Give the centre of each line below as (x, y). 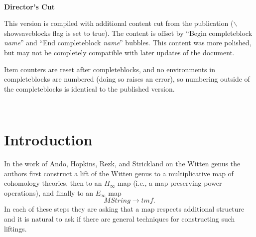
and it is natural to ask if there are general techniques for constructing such (120, 219)
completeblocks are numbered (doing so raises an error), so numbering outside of (127, 79)
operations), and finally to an (49, 192)
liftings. (15, 228)
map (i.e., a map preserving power (170, 183)
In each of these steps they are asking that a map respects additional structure (124, 209)
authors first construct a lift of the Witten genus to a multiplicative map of (119, 173)
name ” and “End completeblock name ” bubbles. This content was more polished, (128, 43)
